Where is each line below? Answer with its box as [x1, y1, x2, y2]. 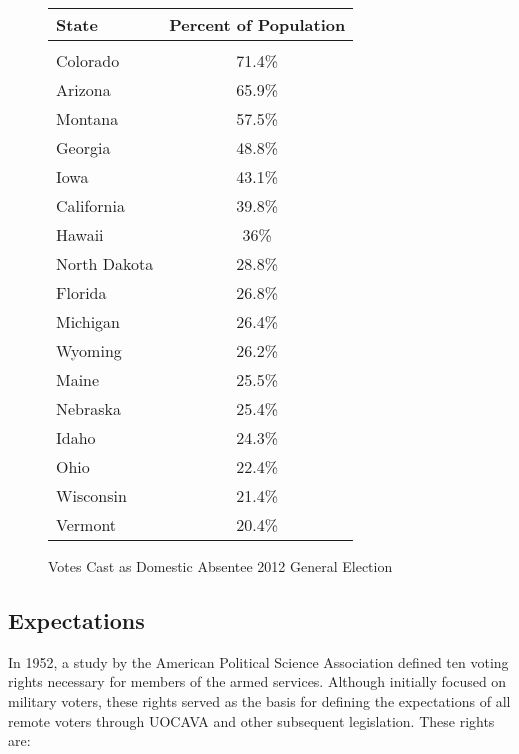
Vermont [56, 513, 117, 536]
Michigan [56, 310, 121, 333]
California [56, 194, 125, 217]
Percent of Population [169, 13, 346, 36]
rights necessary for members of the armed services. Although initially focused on [8, 671, 507, 692]
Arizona [56, 78, 111, 101]
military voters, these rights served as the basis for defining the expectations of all [8, 690, 511, 711]
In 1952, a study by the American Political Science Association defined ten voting [8, 651, 509, 672]
